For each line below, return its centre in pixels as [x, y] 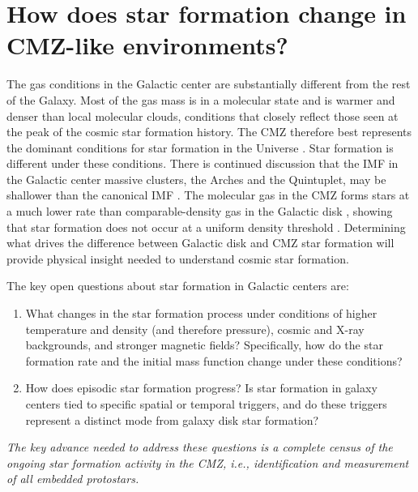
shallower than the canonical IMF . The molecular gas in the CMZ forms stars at [208, 195]
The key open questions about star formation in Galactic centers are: [178, 286]
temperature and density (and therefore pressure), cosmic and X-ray [195, 329]
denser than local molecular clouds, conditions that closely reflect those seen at [203, 116]
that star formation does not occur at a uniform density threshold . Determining [206, 227]
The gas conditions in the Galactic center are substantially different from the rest [209, 84]
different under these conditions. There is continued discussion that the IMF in [203, 163]
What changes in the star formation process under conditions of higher [201, 313]
